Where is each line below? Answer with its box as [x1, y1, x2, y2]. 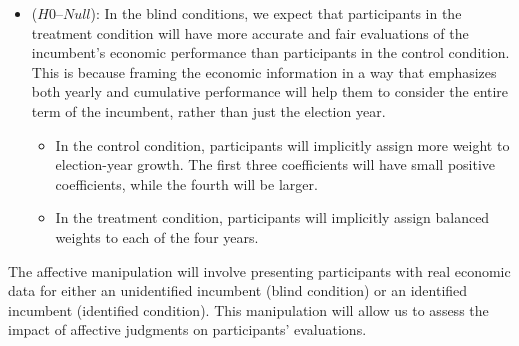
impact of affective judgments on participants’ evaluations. [8, 319, 367, 340]
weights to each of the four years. [55, 226, 259, 247]
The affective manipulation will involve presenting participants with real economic [8, 260, 511, 281]
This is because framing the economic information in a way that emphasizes [31, 61, 497, 82]
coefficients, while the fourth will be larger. [55, 173, 318, 194]
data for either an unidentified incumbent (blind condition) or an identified [8, 280, 468, 301]
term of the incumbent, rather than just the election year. [31, 100, 386, 121]
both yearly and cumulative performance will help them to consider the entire [31, 81, 509, 102]
